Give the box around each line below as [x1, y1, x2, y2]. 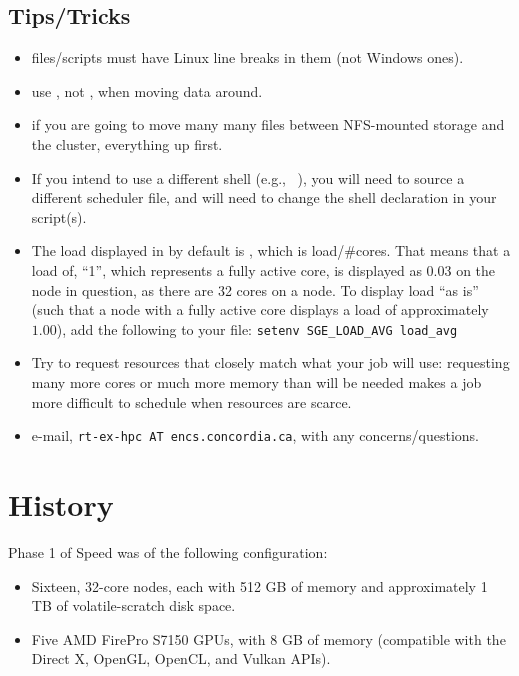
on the [456, 259, 496, 280]
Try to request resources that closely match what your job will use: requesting [31, 352, 510, 373]
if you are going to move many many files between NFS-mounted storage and [31, 114, 505, 135]
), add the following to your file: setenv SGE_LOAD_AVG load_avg [56, 318, 458, 339]
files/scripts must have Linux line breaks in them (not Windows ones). [31, 47, 464, 68]
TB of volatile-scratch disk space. [31, 595, 236, 616]
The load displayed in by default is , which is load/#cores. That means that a [31, 240, 511, 261]
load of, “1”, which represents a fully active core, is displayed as [31, 259, 422, 280]
